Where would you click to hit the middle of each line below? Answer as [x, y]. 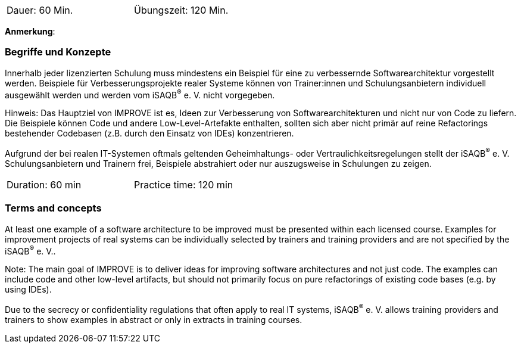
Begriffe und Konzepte [58, 52]
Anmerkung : [30, 31]
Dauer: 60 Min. [40, 10]
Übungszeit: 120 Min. [181, 10]
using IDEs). [28, 290]
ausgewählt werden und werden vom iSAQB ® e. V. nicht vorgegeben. [140, 94]
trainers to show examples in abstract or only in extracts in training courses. [154, 320]
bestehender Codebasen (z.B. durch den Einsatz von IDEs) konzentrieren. [149, 133]
